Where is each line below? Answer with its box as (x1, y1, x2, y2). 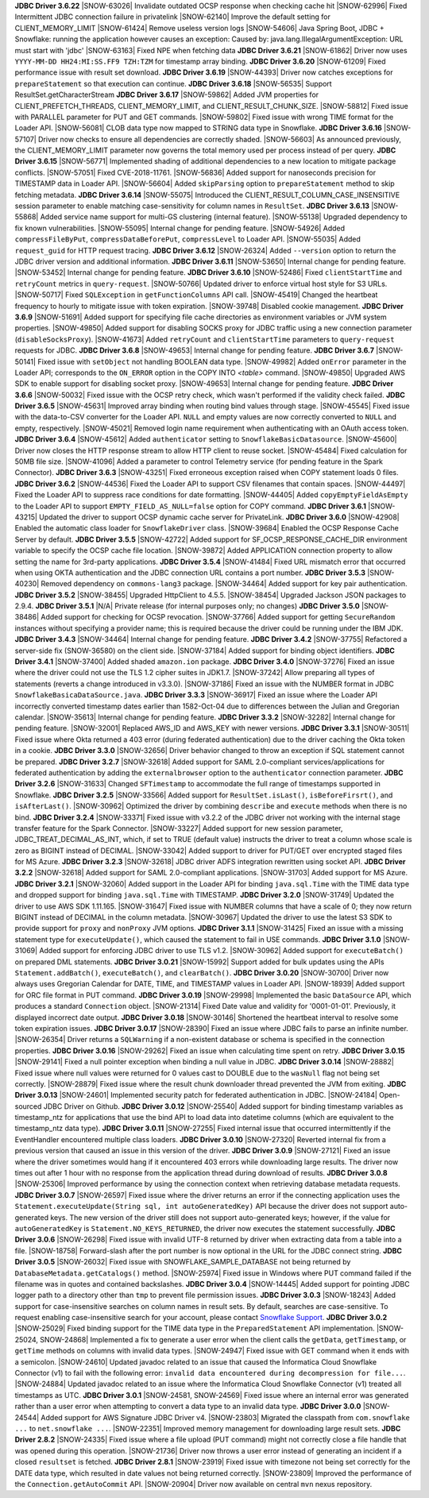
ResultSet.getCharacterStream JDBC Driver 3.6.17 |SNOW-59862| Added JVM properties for (14, 90, 319, 99)
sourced (14, 1101, 42, 1111)
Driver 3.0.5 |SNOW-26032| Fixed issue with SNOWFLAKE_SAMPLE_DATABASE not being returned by (14, 1257, 351, 1267)
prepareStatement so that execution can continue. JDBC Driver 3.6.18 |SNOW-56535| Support (14, 79, 333, 88)
